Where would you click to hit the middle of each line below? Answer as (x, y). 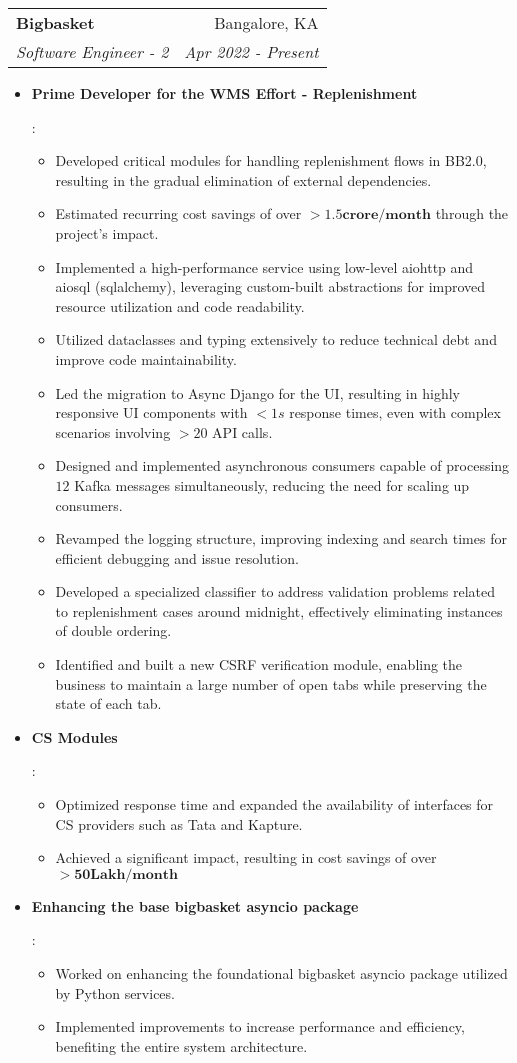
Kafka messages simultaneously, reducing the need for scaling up (272, 484)
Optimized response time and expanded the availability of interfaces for (274, 804)
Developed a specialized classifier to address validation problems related (275, 591)
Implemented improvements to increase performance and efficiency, (260, 1026)
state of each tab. (108, 703)
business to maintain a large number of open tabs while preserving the (271, 683)
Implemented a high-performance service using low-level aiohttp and (264, 266)
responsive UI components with (151, 412)
